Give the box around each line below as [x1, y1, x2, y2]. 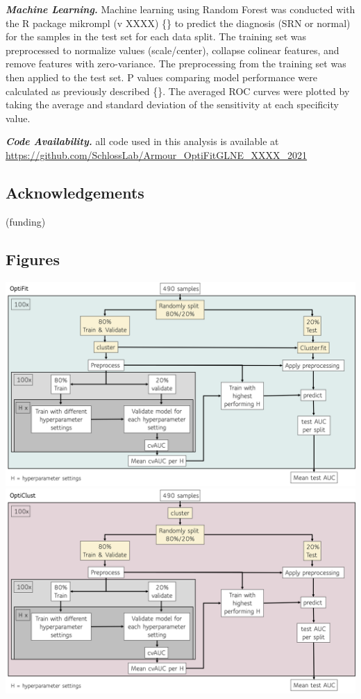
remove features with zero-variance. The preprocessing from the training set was [6, 56, 346, 71]
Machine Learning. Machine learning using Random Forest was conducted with [6, 2, 355, 16]
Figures [6, 248, 60, 269]
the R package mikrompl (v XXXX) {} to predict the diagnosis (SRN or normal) [6, 15, 351, 30]
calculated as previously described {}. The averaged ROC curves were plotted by [6, 83, 350, 98]
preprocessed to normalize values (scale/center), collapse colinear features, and [6, 42, 339, 57]
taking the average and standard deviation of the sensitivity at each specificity [6, 97, 339, 112]
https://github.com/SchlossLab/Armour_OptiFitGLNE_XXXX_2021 [6, 147, 308, 162]
